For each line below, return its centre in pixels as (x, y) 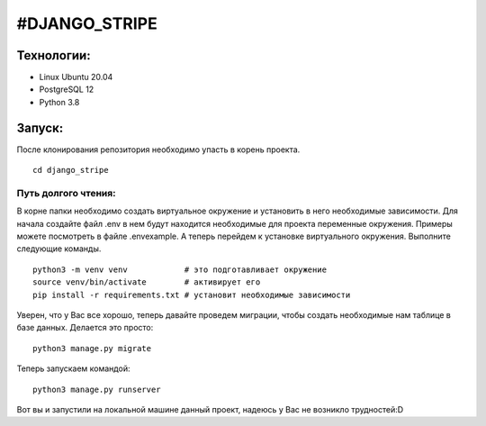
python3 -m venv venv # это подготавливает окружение (180, 269)
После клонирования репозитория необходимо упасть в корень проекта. (158, 150)
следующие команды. (59, 249)
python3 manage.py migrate (92, 348)
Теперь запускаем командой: (73, 368)
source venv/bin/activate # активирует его (147, 282)
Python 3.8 (59, 102)
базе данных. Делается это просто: (85, 328)
